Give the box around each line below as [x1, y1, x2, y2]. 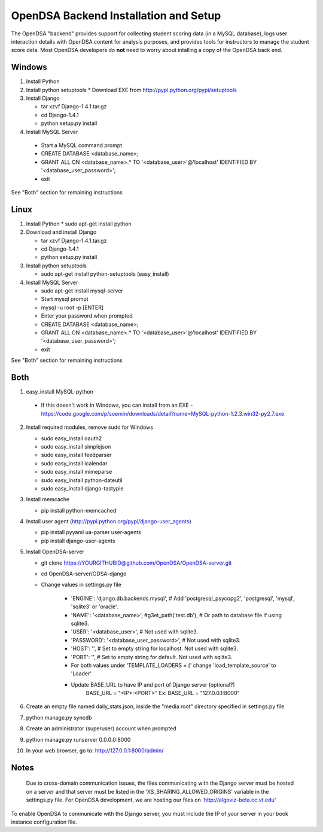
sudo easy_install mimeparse [41, 468, 112, 476]
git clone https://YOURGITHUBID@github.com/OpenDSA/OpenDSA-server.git [41, 559, 232, 566]
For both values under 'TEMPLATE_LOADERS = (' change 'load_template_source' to [71, 662, 276, 669]
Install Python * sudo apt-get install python [26, 220, 132, 227]
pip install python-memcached [41, 507, 117, 514]
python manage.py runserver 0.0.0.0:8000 [26, 736, 131, 743]
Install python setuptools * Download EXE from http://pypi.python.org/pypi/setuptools [26, 86, 237, 93]
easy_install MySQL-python [26, 388, 94, 395]
